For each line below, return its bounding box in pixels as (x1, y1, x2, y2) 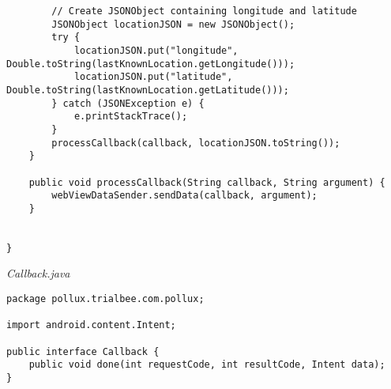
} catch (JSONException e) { (51, 97, 205, 109)
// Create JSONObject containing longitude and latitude (51, 6, 357, 17)
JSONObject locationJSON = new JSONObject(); (51, 18, 295, 30)
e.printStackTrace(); (73, 111, 188, 123)
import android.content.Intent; (6, 319, 176, 331)
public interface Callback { (6, 346, 160, 357)
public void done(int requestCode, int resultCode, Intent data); (28, 359, 385, 371)
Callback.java (6, 265, 70, 281)
